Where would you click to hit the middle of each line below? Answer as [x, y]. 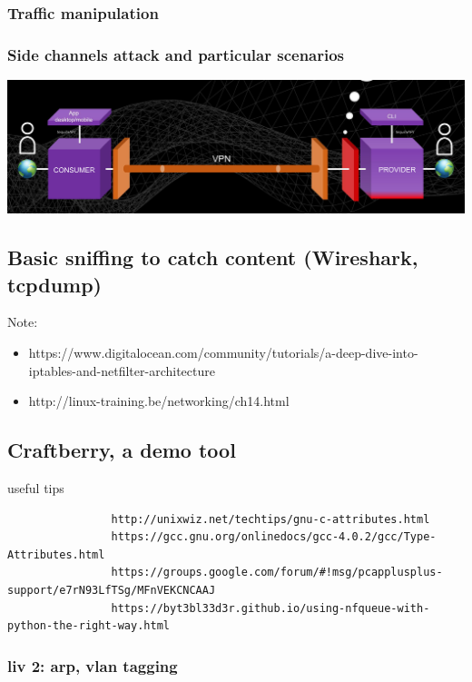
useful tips [36, 487]
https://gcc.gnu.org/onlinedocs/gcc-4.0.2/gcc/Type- [274, 537]
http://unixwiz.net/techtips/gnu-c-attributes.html [270, 519]
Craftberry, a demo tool [122, 450]
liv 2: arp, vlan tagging [93, 665]
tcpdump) [54, 284]
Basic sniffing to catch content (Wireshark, [213, 257]
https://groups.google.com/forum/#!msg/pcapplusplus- [277, 573]
